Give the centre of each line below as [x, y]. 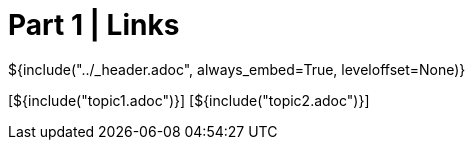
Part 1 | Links [94, 25]
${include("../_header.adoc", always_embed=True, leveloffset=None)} [237, 69]
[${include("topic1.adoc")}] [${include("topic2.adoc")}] [189, 100]
